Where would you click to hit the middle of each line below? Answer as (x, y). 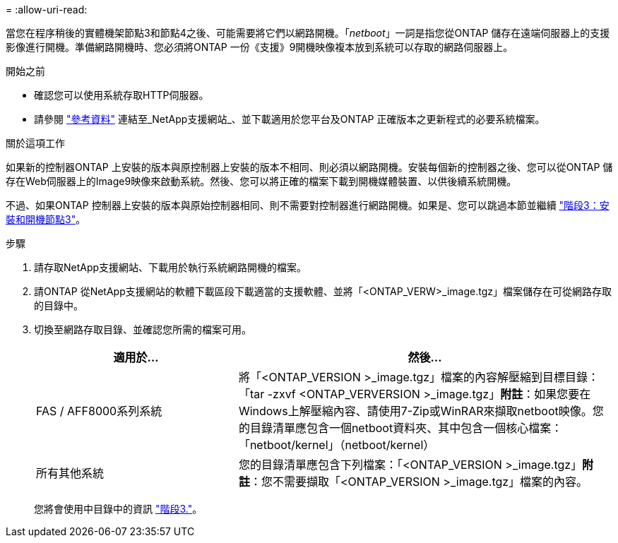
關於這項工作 (35, 143)
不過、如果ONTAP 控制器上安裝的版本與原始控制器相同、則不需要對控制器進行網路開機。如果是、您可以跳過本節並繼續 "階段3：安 (308, 205)
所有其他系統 (70, 473)
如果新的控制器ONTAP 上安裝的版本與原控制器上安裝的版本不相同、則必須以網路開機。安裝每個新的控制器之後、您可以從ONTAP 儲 (309, 167)
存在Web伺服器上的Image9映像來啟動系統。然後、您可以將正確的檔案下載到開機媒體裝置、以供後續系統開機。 (261, 181)
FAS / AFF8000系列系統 (99, 411)
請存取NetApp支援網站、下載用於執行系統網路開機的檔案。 (171, 267)
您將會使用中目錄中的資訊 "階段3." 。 (118, 509)
